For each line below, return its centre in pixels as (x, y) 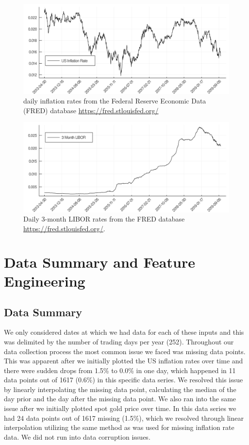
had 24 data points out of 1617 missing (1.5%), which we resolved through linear (124, 418)
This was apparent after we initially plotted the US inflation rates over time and (124, 361)
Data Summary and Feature (100, 262)
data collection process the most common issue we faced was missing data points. (125, 351)
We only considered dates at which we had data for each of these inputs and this (124, 332)
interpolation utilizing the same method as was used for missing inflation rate (119, 427)
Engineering (45, 281)
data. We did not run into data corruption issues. (77, 436)
